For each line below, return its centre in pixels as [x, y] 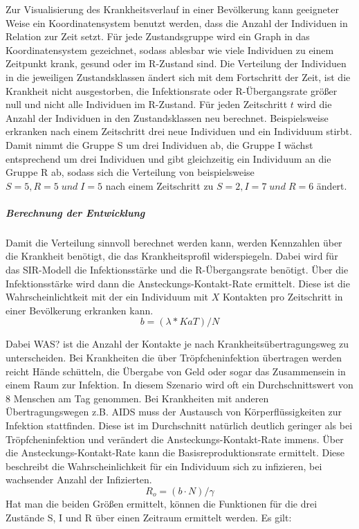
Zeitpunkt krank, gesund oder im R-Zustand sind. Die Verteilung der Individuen [176, 63]
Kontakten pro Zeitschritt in [283, 297]
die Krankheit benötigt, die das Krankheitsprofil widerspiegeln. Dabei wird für [172, 256]
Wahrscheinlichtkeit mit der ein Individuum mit [107, 297]
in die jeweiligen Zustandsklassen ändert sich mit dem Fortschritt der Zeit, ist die [178, 77]
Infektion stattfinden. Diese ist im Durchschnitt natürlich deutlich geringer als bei [179, 425]
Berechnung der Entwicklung [75, 212]
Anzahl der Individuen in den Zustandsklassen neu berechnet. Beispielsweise [167, 117]
